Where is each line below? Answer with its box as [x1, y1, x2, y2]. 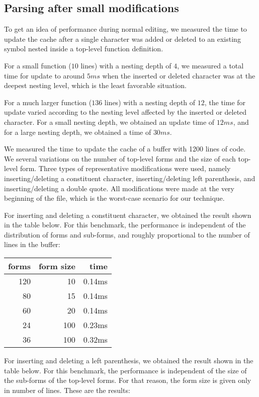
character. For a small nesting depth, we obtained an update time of [4, 116, 215, 127]
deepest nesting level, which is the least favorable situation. [4, 80, 187, 91]
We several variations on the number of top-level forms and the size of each [4, 153, 236, 164]
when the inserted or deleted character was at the [102, 70, 255, 81]
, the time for [204, 97, 246, 107]
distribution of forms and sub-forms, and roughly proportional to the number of [4, 229, 250, 240]
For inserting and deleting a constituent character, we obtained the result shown [4, 209, 251, 220]
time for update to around [4, 70, 85, 81]
